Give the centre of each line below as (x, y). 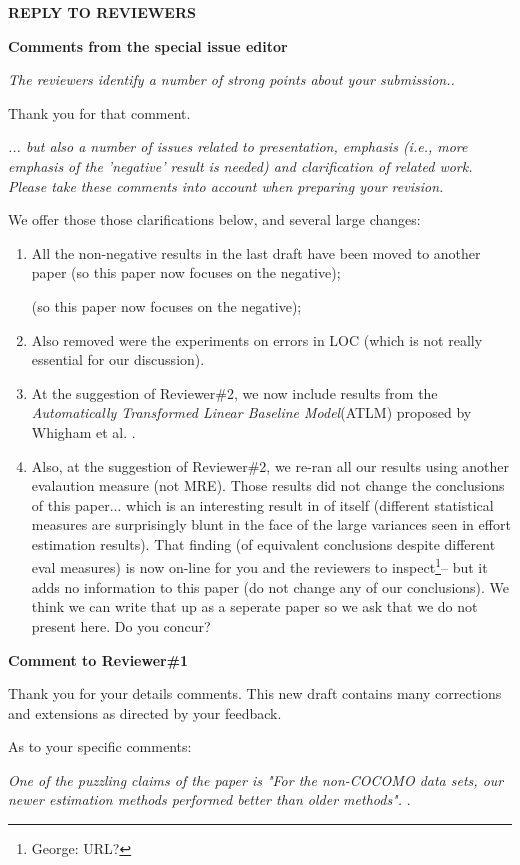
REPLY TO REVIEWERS (102, 12)
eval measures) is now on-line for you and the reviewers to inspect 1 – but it (259, 566)
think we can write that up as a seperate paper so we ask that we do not (254, 606)
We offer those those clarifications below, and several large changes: (214, 219)
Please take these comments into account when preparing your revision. (226, 185)
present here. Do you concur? (121, 625)
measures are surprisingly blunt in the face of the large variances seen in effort (271, 524)
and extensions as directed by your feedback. (145, 712)
